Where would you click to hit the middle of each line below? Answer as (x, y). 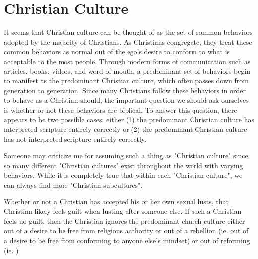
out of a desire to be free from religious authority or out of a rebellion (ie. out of (126, 230)
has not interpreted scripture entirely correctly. (75, 139)
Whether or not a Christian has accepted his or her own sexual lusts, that (116, 201)
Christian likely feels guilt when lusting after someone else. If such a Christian (123, 211)
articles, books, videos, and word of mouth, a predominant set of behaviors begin (127, 71)
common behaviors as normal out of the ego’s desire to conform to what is (117, 51)
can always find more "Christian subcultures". (73, 185)
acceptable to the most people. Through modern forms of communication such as (127, 61)
